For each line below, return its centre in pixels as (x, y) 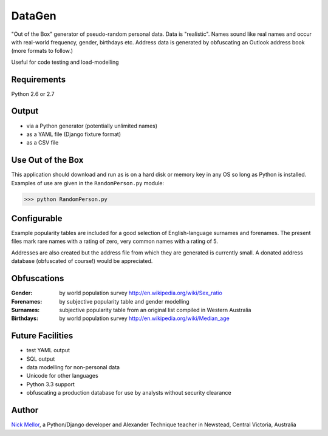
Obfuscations (38, 278)
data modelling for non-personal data (73, 367)
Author (25, 410)
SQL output (41, 359)
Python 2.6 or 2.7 (33, 94)
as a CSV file (43, 143)
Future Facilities (42, 336)
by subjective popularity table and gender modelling (124, 301)
